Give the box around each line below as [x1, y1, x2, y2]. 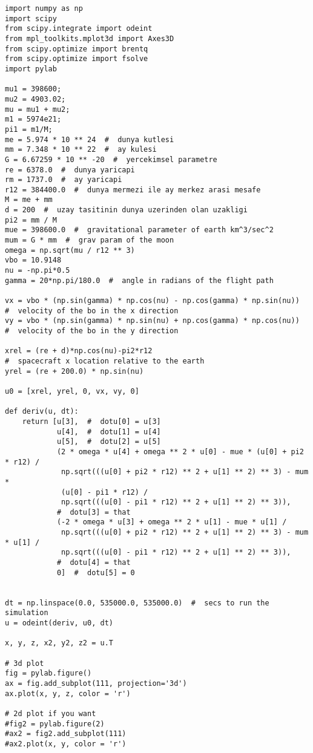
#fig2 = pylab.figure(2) [5, 719, 105, 728]
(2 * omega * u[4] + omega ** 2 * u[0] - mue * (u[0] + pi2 [56, 447, 304, 456]
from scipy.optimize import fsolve [5, 54, 148, 64]
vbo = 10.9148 [5, 256, 62, 265]
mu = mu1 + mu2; [5, 105, 70, 114]
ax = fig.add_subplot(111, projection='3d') [5, 679, 187, 688]
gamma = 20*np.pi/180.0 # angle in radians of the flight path [5, 276, 274, 285]
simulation [5, 608, 48, 618]
